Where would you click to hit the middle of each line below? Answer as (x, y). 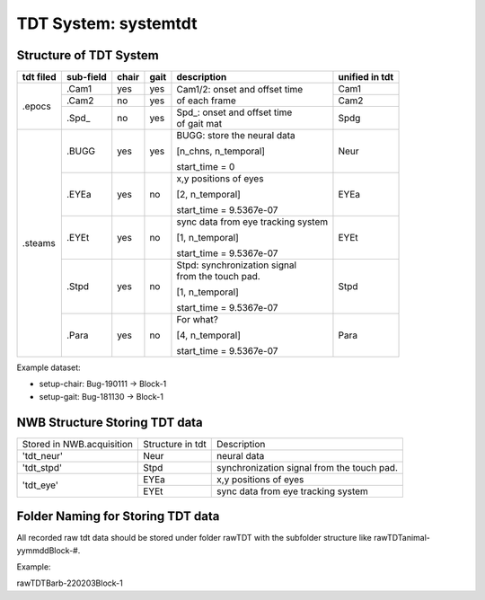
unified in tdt (366, 77)
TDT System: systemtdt (107, 23)
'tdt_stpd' (42, 467)
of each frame (207, 101)
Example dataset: (48, 367)
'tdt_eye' (40, 485)
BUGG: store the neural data (236, 136)
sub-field (86, 77)
